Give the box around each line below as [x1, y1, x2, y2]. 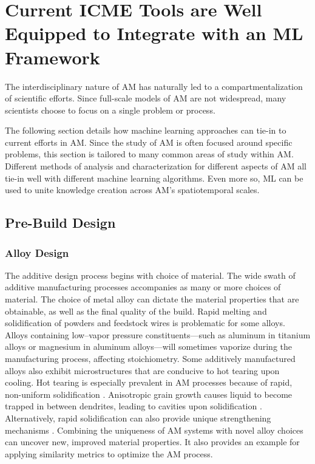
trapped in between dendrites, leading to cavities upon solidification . [5, 400, 262, 412]
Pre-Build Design [5, 213, 116, 232]
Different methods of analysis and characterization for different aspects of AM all [5, 160, 307, 172]
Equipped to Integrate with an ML [5, 21, 303, 46]
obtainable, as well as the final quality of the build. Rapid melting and [5, 304, 267, 317]
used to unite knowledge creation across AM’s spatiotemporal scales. [5, 183, 260, 196]
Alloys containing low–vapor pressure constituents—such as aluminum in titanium [5, 328, 311, 341]
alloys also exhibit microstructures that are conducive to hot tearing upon [5, 364, 280, 377]
